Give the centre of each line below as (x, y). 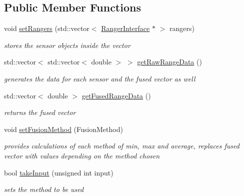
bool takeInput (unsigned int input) (59, 172)
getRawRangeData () (169, 62)
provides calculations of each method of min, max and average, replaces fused (122, 146)
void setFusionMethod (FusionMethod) (63, 129)
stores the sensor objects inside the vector (67, 45)
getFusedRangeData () (116, 95)
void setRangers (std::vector (47, 28)
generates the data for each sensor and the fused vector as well (100, 78)
